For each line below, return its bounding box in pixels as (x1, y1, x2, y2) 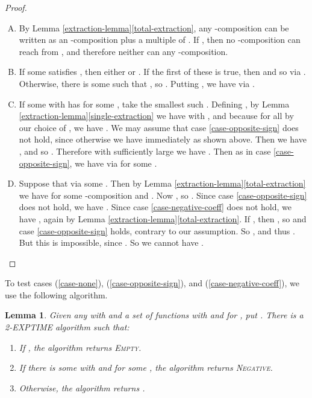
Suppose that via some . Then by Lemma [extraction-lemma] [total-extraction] (19, 177, 306, 190)
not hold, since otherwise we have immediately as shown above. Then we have (19, 133, 307, 146)
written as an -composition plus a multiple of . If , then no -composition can (19, 33, 301, 46)
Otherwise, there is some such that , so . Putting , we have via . (19, 77, 255, 89)
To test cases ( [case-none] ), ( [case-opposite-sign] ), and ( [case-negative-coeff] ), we (5, 277, 300, 289)
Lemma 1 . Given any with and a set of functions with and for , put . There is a (5, 309, 304, 321)
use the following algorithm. (5, 288, 108, 301)
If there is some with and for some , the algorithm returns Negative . (19, 361, 273, 374)
